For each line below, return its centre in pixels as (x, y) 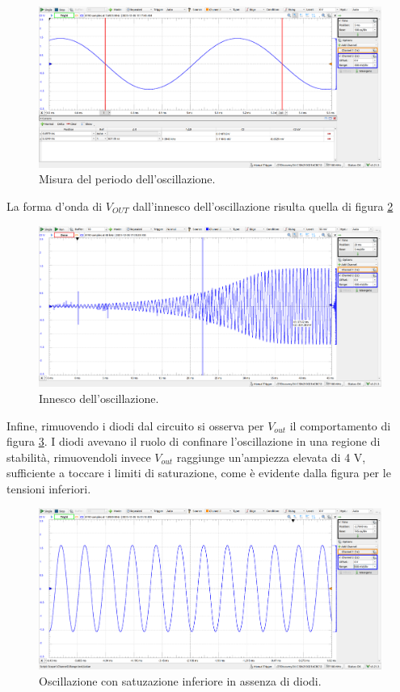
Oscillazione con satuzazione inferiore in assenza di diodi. (180, 680)
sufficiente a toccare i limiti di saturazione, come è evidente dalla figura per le (199, 473)
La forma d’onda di (55, 206)
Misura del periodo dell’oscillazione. (127, 179)
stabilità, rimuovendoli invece (79, 457)
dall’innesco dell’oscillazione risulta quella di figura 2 (263, 206)
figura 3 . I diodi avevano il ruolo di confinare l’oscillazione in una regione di (194, 441)
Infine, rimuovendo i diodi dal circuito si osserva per (135, 425)
